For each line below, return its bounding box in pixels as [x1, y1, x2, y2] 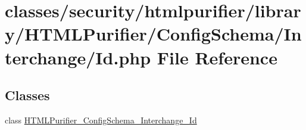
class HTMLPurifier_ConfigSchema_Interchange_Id [5, 113, 197, 126]
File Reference [157, 45, 277, 69]
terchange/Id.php [5, 45, 151, 69]
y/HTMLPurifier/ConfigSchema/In [5, 21, 302, 46]
